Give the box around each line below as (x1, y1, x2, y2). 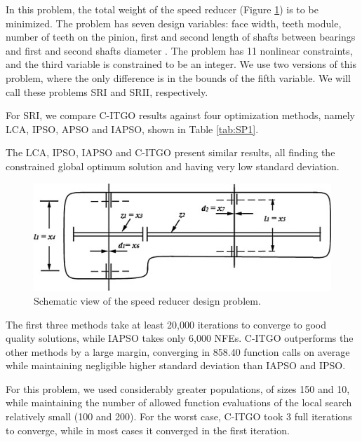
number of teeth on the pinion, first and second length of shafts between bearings (6, 29, 356, 44)
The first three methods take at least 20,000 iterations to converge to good (6, 317, 326, 331)
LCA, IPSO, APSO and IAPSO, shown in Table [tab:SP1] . (6, 121, 259, 136)
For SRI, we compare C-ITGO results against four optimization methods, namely (6, 108, 355, 123)
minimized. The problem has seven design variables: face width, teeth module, (6, 15, 342, 30)
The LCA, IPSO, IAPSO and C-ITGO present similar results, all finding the (6, 145, 335, 160)
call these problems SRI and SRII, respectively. (6, 84, 208, 99)
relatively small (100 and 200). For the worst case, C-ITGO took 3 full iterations (6, 409, 352, 424)
